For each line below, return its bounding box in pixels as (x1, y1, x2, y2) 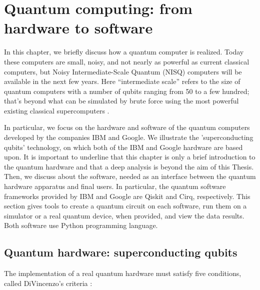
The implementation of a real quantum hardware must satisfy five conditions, (4, 268, 241, 278)
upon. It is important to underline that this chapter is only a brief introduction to (4, 151, 255, 162)
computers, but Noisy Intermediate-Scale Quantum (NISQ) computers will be (4, 66, 242, 76)
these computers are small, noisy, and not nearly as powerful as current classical (4, 56, 249, 66)
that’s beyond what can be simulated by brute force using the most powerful (4, 95, 239, 106)
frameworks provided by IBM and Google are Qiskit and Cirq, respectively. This (4, 190, 250, 201)
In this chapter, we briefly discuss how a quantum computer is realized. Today (4, 46, 244, 57)
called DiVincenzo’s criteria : (4, 277, 92, 288)
